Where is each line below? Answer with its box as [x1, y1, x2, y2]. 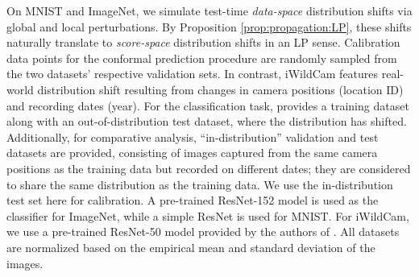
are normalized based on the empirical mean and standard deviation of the [6, 238, 375, 255]
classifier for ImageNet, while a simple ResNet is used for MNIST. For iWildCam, [6, 207, 409, 224]
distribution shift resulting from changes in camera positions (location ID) [37, 81, 404, 97]
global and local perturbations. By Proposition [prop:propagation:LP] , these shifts [6, 18, 412, 35]
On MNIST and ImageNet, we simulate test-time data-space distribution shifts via [6, 2, 413, 19]
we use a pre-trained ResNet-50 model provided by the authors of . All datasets [6, 223, 400, 240]
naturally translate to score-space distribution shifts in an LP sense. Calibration [6, 34, 400, 51]
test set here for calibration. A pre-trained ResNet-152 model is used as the [6, 192, 379, 209]
